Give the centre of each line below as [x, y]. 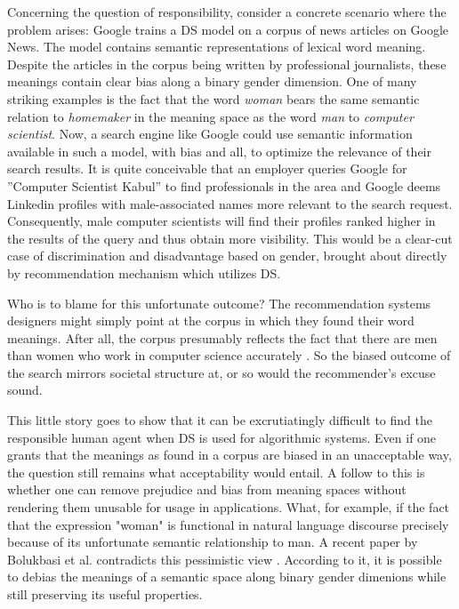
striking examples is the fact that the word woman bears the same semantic [213, 98]
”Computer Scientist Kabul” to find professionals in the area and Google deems [224, 185]
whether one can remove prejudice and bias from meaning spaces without [207, 489]
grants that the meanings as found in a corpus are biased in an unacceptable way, [229, 455]
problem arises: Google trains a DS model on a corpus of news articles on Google [228, 29]
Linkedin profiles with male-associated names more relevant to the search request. [230, 203]
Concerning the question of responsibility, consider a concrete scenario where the [227, 12]
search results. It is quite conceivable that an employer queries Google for [207, 168]
